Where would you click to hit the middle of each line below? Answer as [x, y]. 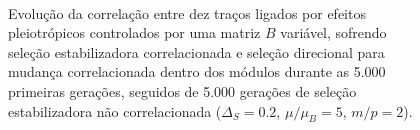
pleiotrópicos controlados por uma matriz [134, 32]
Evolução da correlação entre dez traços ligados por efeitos [187, 12]
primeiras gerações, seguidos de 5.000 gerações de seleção [182, 90]
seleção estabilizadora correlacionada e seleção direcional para [196, 51]
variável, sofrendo [333, 32]
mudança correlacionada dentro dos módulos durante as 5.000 [197, 71]
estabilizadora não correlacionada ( [115, 110]
